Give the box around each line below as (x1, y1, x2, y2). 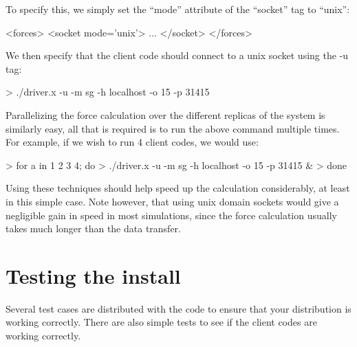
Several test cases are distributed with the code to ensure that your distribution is (6, 301, 351, 315)
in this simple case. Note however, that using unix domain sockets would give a (6, 194, 339, 208)
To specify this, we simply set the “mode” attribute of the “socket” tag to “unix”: (6, 2, 350, 16)
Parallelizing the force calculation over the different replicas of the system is (6, 107, 325, 122)
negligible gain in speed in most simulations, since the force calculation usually (6, 208, 337, 222)
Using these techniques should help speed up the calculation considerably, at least (6, 181, 350, 195)
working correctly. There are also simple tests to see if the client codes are (6, 315, 317, 329)
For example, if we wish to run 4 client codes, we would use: (6, 135, 259, 149)
